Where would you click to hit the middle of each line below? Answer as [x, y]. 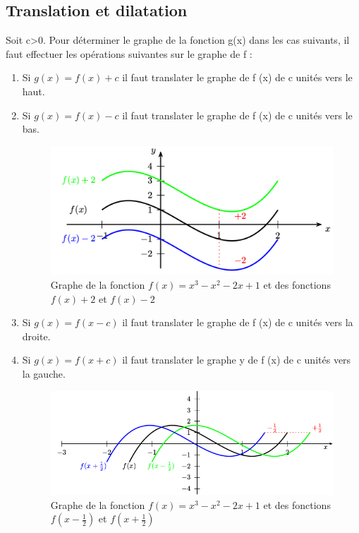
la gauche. [44, 373]
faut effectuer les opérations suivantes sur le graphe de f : [129, 53]
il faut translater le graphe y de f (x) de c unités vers [237, 360]
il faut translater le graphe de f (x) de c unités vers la [238, 322]
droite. [36, 336]
